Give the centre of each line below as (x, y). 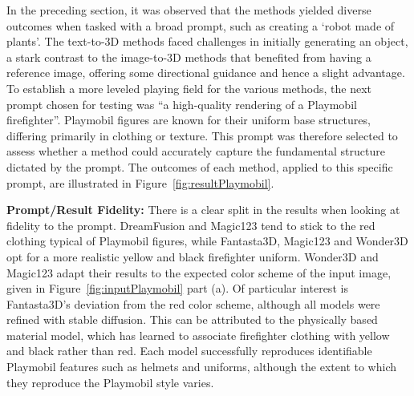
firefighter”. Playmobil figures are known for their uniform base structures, (189, 120)
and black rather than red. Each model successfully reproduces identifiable (189, 351)
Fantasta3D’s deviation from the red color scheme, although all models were (193, 303)
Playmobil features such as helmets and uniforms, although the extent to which (201, 367)
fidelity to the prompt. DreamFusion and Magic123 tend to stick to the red (191, 225)
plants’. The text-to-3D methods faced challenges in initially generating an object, (207, 41)
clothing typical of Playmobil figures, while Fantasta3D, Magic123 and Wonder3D (207, 241)
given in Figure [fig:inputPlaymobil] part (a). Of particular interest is (177, 288)
